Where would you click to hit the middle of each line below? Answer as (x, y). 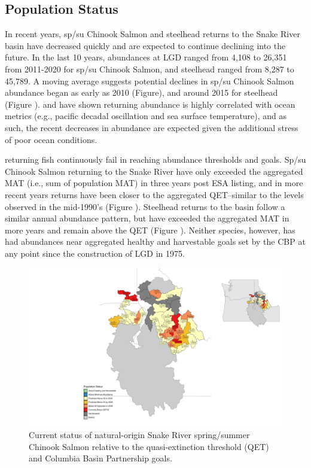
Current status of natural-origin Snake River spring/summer (139, 435)
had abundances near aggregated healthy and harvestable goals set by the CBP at (155, 241)
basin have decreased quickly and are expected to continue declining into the (145, 45)
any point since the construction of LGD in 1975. (95, 253)
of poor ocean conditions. (51, 139)
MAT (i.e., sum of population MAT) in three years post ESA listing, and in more (154, 183)
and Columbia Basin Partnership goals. (100, 458)
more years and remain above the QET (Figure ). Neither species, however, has (150, 230)
